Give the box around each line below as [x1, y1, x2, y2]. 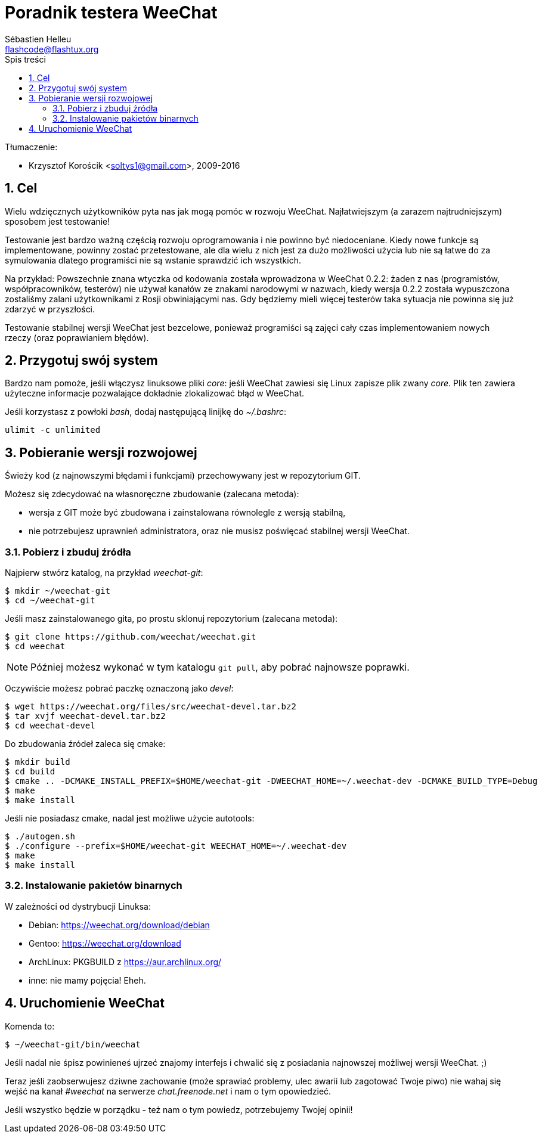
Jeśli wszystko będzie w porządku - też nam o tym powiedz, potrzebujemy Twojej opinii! [5, 1104, 353, 1115]
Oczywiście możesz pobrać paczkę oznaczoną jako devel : [5, 683, 234, 694]
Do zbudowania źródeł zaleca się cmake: [5, 739, 166, 749]
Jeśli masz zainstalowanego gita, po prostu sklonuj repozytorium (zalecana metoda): [5, 613, 338, 624]
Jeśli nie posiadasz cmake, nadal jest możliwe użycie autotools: [5, 813, 255, 824]
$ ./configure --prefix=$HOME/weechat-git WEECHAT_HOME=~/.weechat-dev [5, 841, 347, 851]
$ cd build [5, 767, 55, 777]
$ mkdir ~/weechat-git [5, 586, 111, 596]
